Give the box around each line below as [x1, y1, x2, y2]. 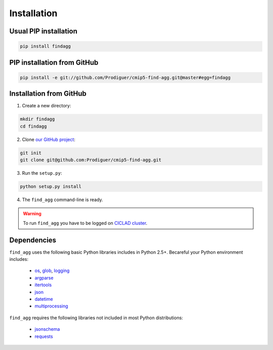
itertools [34, 282, 52, 288]
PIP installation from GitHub [9, 58, 99, 67]
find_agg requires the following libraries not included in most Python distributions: [9, 315, 183, 321]
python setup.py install [20, 183, 82, 189]
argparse [34, 275, 54, 281]
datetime [34, 296, 53, 302]
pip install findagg [20, 44, 71, 49]
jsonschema [34, 326, 60, 332]
